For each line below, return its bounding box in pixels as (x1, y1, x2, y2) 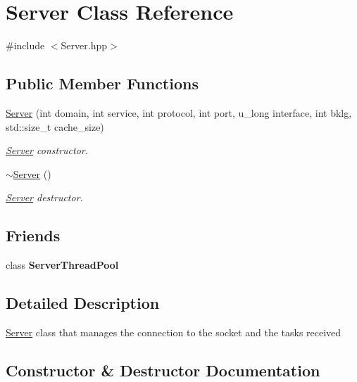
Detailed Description (6, 292, 160, 314)
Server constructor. (6, 143, 89, 158)
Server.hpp (61, 38, 107, 53)
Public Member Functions (6, 72, 199, 94)
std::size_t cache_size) (6, 119, 104, 134)
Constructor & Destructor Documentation (6, 359, 320, 381)
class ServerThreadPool (6, 257, 119, 272)
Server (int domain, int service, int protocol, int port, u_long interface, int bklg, (6, 105, 352, 120)
